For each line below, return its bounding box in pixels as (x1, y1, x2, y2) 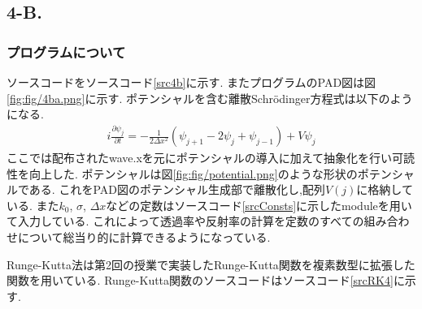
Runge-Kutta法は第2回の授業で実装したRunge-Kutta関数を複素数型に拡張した (7, 255, 415, 273)
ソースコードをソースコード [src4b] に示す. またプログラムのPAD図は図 (7, 74, 376, 90)
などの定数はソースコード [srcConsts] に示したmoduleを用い (106, 196, 412, 213)
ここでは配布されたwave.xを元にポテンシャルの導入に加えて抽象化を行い (7, 149, 393, 166)
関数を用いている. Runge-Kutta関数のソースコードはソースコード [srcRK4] (7, 272, 394, 289)
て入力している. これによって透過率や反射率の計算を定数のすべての (7, 212, 364, 230)
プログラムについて (7, 41, 126, 62)
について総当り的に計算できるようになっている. (17, 229, 271, 246)
